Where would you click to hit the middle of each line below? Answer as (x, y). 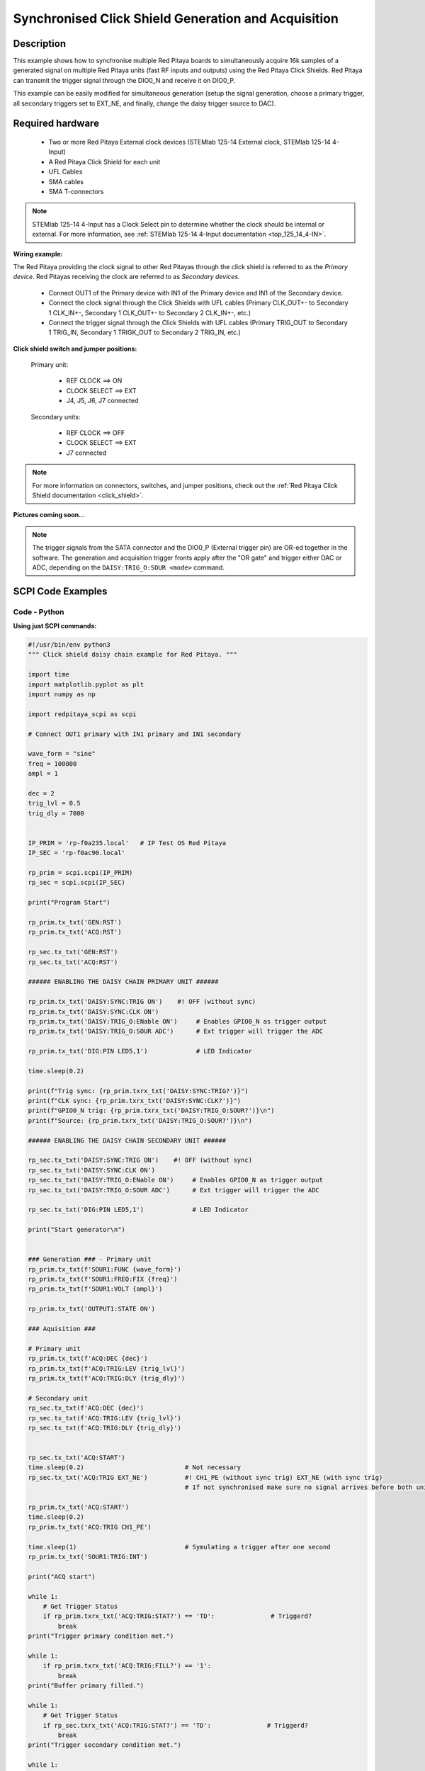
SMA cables (66, 181)
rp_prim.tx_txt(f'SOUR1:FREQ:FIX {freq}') (103, 1279)
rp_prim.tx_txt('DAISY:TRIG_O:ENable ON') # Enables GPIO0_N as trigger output (177, 1021)
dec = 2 (41, 793)
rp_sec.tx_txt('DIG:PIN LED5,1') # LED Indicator (138, 1210)
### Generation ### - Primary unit (90, 1260)
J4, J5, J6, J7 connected (102, 401)
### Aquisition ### (62, 1329)
